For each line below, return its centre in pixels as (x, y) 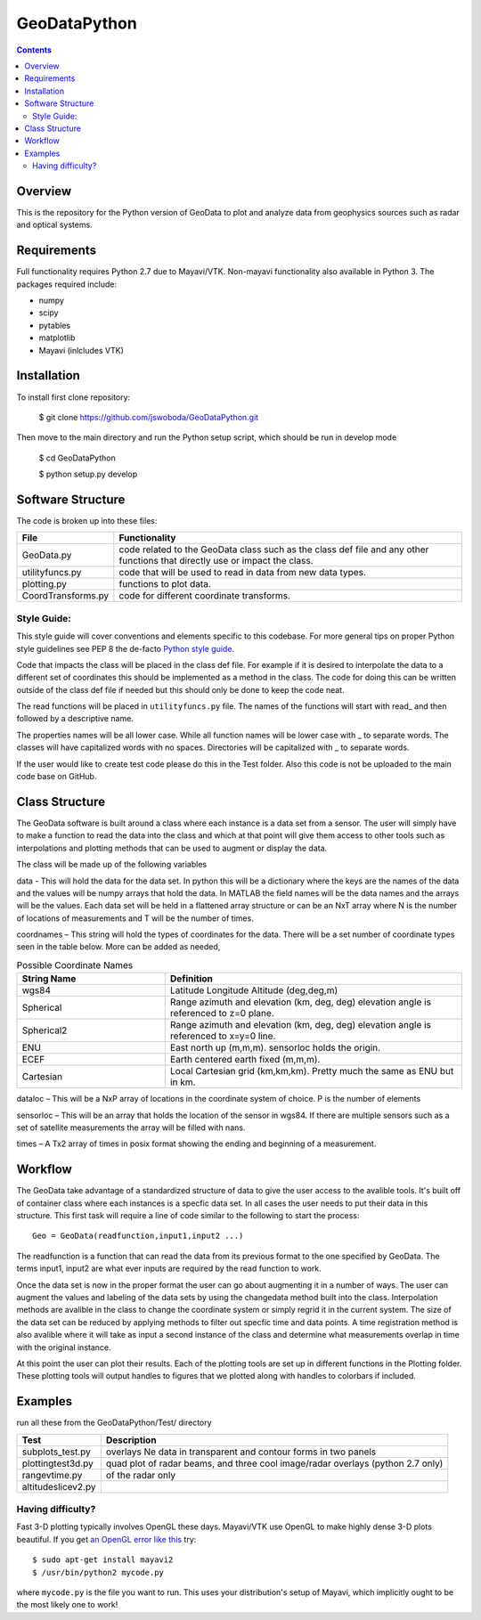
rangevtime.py (52, 1475)
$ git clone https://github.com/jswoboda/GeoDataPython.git (148, 417)
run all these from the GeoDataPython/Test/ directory (114, 1423)
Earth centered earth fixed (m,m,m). (245, 1060)
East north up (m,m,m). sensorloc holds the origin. (275, 1048)
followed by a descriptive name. (75, 719)
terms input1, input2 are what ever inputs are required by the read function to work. (169, 1268)
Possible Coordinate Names (75, 965)
